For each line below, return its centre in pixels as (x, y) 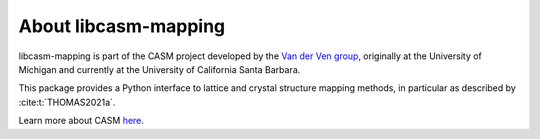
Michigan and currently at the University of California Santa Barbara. (159, 69)
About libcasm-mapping (122, 26)
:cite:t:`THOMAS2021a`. (67, 102)
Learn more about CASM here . (81, 121)
